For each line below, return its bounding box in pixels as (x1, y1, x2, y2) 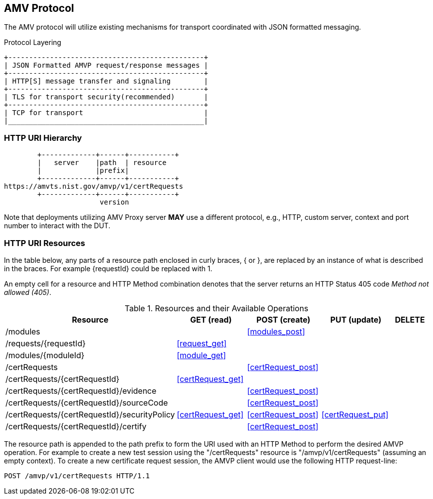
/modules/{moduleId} (5, 350, 85, 360)
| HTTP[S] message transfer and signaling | (4, 77, 209, 85)
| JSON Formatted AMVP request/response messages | (4, 61, 209, 70)
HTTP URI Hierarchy (4, 132, 82, 143)
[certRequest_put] (321, 409, 389, 419)
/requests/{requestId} (5, 338, 86, 348)
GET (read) (190, 314, 232, 325)
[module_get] (176, 350, 226, 360)
